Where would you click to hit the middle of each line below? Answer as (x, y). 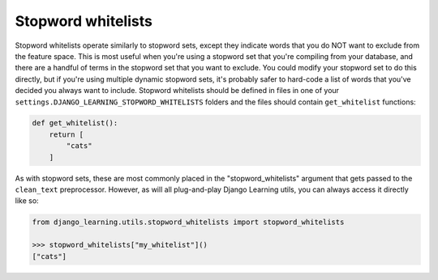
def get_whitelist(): (75, 123)
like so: (27, 201)
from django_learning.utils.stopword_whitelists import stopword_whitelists (188, 222)
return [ (67, 134)
